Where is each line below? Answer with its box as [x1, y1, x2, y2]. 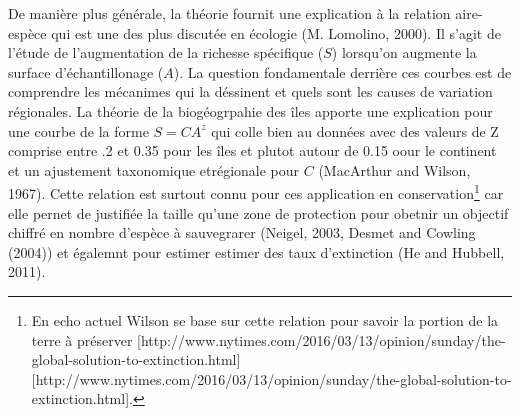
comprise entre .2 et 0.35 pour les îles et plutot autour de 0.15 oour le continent [8, 140, 497, 161]
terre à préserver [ [31, 329, 141, 350]
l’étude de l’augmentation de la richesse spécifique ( [8, 42, 324, 63]
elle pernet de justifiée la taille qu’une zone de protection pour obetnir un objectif [8, 202, 509, 223]
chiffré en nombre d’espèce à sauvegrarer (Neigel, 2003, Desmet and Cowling [8, 222, 476, 243]
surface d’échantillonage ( [8, 61, 164, 82]
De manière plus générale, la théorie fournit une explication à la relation [8, 3, 451, 23]
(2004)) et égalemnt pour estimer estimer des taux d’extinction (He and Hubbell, [8, 241, 505, 262]
